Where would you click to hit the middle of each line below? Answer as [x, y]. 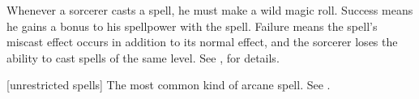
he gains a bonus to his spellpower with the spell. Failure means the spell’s [192, 26]
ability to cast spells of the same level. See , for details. [143, 57]
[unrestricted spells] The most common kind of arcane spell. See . [169, 85]
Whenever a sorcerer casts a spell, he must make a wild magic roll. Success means [210, 10]
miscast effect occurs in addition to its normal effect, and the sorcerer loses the [202, 42]
